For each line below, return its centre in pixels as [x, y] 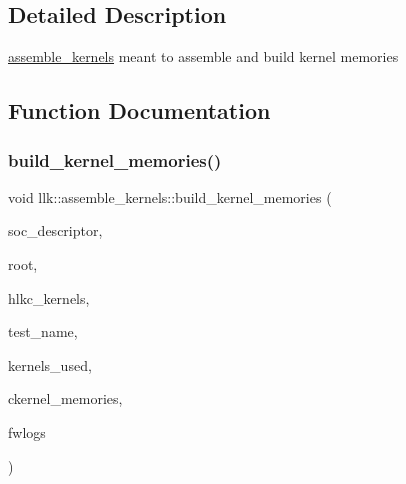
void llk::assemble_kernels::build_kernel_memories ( [170, 196]
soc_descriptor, [55, 230]
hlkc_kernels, [49, 297]
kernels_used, [50, 364]
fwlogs [27, 431]
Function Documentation [139, 110]
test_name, [43, 331]
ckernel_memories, [65, 398]
